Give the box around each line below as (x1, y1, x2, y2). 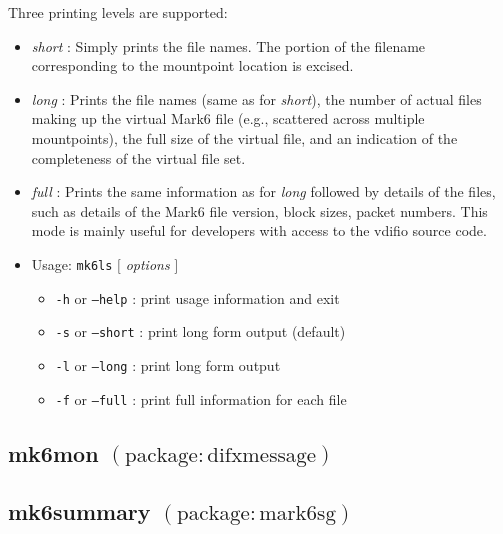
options (125, 253, 170, 274)
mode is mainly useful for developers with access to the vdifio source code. (31, 220, 487, 241)
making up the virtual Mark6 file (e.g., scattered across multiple (31, 108, 425, 129)
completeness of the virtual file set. (31, 147, 246, 168)
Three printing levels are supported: (8, 2, 228, 22)
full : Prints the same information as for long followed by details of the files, (31, 181, 496, 202)
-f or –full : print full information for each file (55, 388, 347, 409)
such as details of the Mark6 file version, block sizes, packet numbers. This (31, 200, 488, 221)
